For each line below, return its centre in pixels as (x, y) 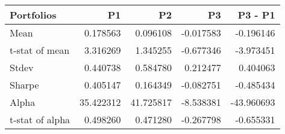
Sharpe (24, 85)
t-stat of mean (40, 50)
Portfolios (33, 15)
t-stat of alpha (40, 119)
